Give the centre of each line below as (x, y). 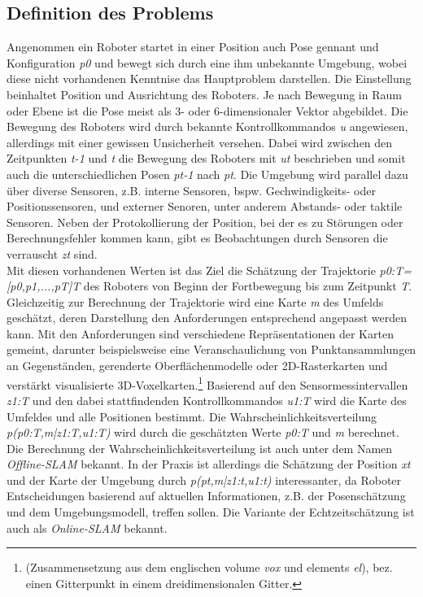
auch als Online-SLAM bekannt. (87, 527)
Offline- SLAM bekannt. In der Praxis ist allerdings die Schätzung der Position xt (209, 464)
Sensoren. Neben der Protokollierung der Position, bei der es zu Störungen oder (205, 222)
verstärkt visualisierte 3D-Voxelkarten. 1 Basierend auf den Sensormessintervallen (207, 383)
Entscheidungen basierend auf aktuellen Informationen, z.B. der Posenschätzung (206, 496)
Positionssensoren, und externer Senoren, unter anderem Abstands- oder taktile (205, 206)
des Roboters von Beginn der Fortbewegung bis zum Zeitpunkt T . (248, 286)
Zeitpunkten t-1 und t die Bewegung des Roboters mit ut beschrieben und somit (206, 158)
